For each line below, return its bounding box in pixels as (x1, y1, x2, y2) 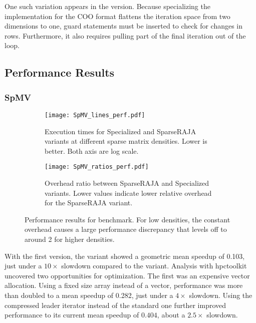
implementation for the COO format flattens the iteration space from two (5, 11, 230, 21)
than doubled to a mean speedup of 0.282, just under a (5, 290, 173, 300)
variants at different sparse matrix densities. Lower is (45, 136, 207, 146)
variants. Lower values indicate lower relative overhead (45, 187, 212, 198)
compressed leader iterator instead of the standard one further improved (5, 299, 226, 310)
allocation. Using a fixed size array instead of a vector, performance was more (5, 280, 243, 290)
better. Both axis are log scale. (45, 145, 139, 156)
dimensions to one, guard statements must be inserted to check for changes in (5, 21, 243, 31)
